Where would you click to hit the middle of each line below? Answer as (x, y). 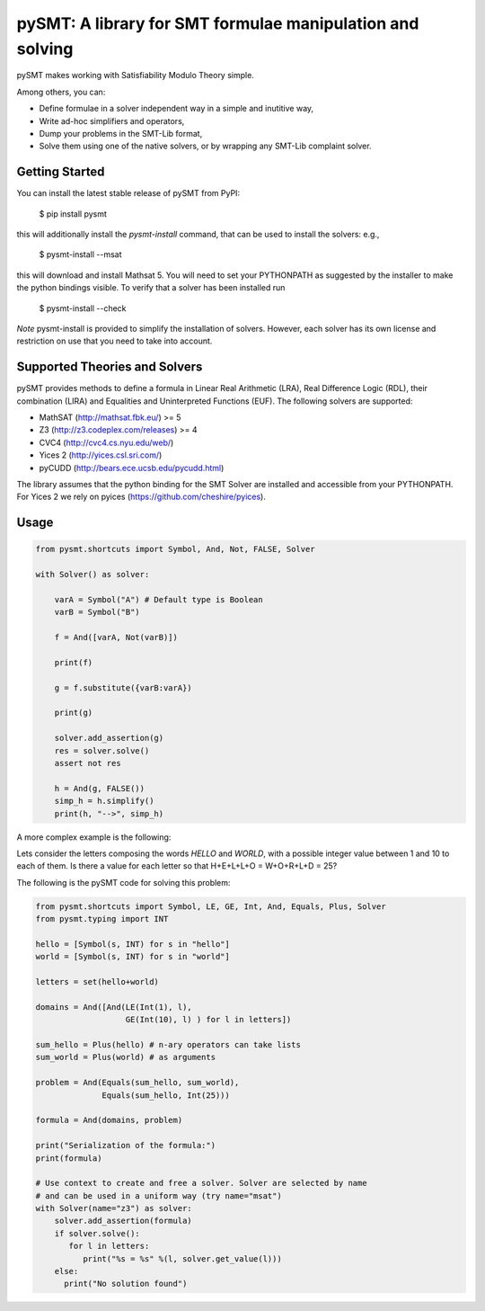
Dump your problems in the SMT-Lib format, (121, 133)
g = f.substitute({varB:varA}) (123, 687)
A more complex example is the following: (94, 837)
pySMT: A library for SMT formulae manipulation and (218, 23)
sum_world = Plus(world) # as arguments (125, 1057)
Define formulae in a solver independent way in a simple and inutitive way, (176, 109)
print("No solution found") (126, 1284)
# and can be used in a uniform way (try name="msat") (159, 1195)
